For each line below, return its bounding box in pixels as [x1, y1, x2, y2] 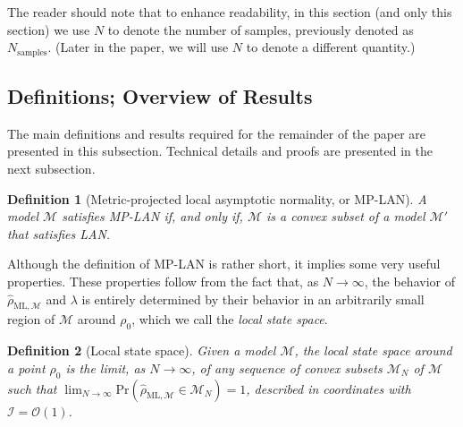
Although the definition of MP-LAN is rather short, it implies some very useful [7, 254, 441, 273]
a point [7, 358, 46, 377]
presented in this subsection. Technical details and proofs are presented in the [7, 141, 433, 160]
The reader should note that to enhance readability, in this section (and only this [7, 3, 452, 21]
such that [7, 379, 57, 397]
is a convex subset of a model [265, 207, 425, 226]
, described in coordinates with [246, 379, 411, 397]
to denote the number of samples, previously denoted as [107, 20, 414, 38]
